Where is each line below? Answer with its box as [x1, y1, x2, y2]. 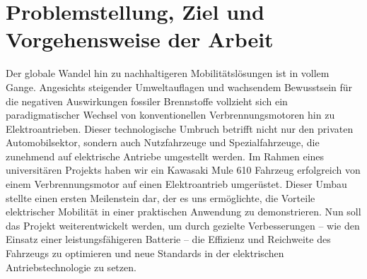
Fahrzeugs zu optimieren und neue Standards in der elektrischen [6, 246, 284, 261]
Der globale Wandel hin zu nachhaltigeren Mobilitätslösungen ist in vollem [6, 66, 330, 81]
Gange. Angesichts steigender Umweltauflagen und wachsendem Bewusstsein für [6, 79, 353, 94]
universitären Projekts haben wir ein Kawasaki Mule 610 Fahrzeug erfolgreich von [6, 162, 361, 177]
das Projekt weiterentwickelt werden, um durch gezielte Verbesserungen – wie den [6, 218, 360, 232]
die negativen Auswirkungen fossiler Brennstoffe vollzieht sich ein [6, 93, 288, 108]
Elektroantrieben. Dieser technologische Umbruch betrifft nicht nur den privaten [6, 121, 354, 136]
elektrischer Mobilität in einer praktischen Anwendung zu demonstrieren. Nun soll [6, 204, 361, 219]
